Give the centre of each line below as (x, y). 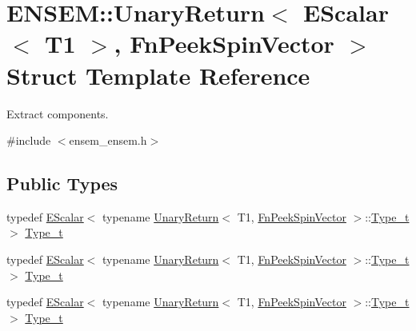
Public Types (62, 183)
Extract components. (58, 113)
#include (29, 140)
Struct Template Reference (158, 75)
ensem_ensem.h (108, 140)
